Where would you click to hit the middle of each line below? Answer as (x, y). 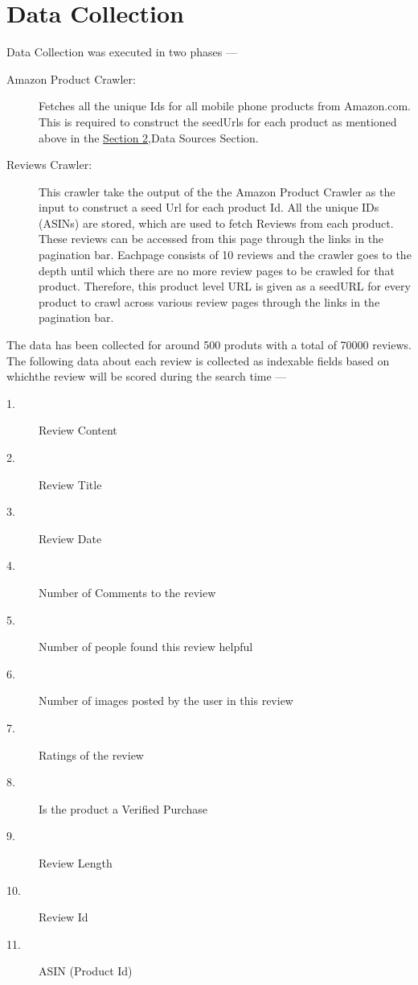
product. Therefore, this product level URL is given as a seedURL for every (225, 286)
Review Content (78, 430)
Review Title (70, 484)
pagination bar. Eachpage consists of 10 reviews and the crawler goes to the (225, 255)
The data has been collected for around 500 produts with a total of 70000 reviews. (209, 345)
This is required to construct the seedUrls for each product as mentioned (218, 121)
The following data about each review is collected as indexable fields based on (198, 360)
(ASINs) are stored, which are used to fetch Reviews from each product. (216, 223)
